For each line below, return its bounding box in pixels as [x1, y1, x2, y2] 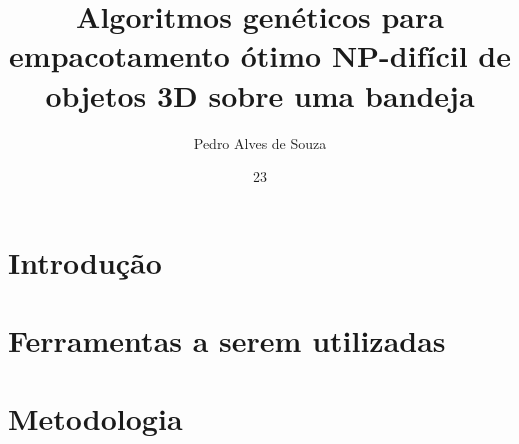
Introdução [8, 241, 162, 282]
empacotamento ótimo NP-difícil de [9, 35, 511, 76]
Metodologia [8, 398, 183, 439]
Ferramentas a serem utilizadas [8, 320, 446, 361]
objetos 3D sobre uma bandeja [45, 74, 475, 115]
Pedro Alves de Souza [193, 132, 327, 153]
